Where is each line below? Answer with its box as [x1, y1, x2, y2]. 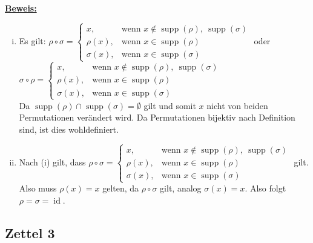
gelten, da [102, 182, 139, 195]
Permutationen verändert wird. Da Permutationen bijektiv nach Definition [19, 111, 295, 124]
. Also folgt [245, 182, 286, 195]
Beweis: [5, 2, 37, 14]
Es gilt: [19, 34, 46, 47]
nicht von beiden [206, 99, 268, 112]
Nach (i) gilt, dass [19, 155, 86, 168]
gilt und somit [143, 99, 196, 112]
